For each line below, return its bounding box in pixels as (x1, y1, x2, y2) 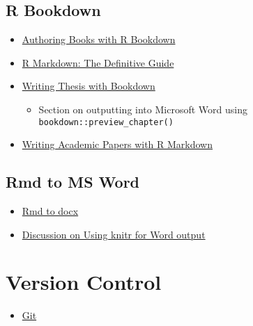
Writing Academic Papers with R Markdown (22, 137, 213, 152)
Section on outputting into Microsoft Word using (38, 101, 247, 116)
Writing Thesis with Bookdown (22, 79, 155, 93)
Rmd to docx (22, 204, 79, 218)
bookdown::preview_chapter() (38, 117, 174, 127)
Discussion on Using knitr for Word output (22, 227, 206, 241)
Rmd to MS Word (6, 171, 140, 193)
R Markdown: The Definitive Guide (22, 55, 174, 70)
